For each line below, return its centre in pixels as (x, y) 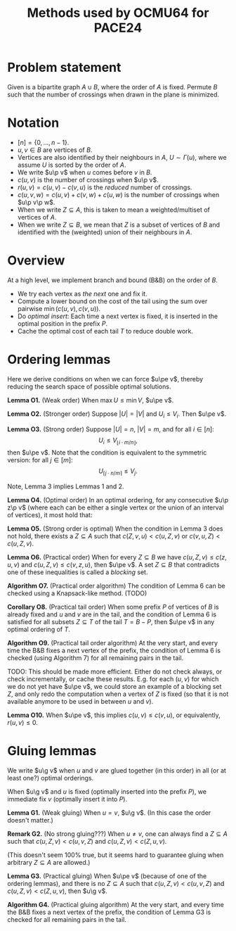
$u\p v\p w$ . (36, 202)
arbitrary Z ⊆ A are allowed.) (49, 863)
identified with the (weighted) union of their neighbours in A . (105, 232)
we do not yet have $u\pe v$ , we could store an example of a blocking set (114, 687)
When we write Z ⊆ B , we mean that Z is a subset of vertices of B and (118, 224)
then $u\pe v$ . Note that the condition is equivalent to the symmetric (107, 452)
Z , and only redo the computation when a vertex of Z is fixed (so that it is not (118, 694)
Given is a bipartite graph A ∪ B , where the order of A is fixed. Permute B (112, 87)
